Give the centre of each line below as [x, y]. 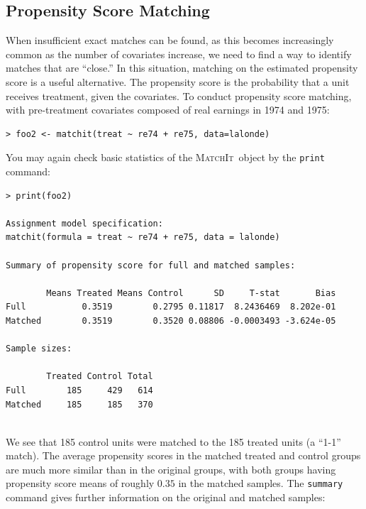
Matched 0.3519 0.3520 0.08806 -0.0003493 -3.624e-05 [171, 321]
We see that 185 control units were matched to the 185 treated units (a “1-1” [173, 441]
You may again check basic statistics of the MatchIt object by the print [165, 157]
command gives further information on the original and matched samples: [166, 497]
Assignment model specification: [84, 223]
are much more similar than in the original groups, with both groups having [171, 469]
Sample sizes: [39, 349]
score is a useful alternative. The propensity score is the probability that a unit [178, 81]
